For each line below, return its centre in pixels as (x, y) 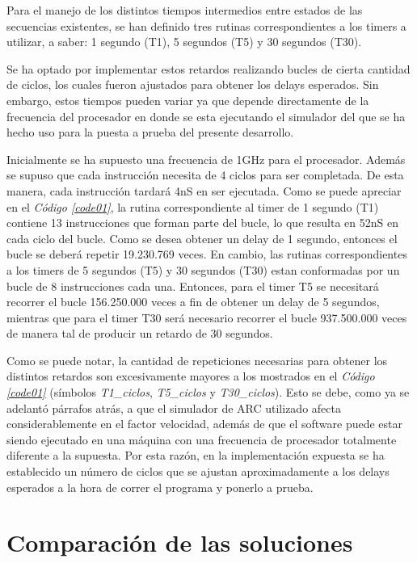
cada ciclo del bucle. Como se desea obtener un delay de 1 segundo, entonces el (202, 238)
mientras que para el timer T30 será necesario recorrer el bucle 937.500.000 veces (207, 317)
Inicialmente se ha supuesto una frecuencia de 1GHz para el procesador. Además (206, 159)
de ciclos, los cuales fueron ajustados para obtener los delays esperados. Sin (193, 84)
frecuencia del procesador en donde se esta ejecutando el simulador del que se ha (206, 116)
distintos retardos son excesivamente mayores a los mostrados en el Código (191, 376)
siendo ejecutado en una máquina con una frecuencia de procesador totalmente (202, 439)
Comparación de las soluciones (180, 542)
